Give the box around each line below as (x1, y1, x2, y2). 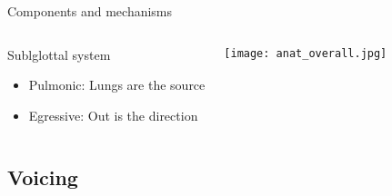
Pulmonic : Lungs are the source (28, 75, 206, 94)
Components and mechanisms (7, 2, 173, 20)
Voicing (7, 162, 78, 191)
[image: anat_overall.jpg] (224, 46, 387, 60)
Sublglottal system (7, 44, 111, 64)
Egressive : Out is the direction (28, 105, 198, 124)
